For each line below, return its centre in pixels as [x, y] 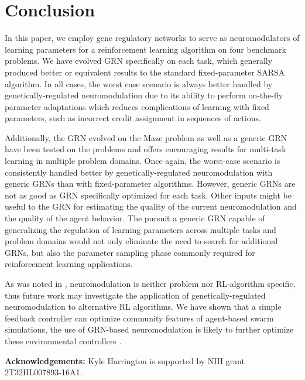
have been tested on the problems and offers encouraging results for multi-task [145, 149]
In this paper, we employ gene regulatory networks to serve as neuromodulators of [152, 38]
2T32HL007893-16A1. [44, 372]
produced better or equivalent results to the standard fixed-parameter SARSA [145, 72]
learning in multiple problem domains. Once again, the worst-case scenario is [143, 161]
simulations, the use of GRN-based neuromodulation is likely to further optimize [149, 329]
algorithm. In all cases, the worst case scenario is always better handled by [139, 83]
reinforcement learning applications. [69, 264]
